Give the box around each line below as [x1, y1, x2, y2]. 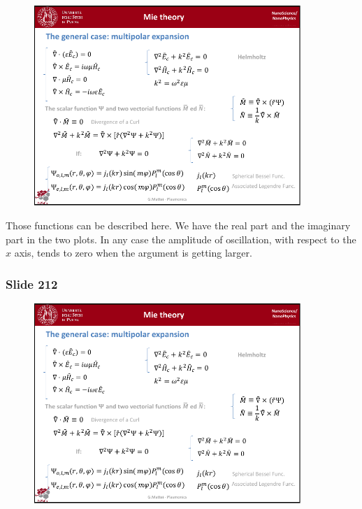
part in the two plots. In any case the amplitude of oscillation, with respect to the [6, 231, 356, 246]
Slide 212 [6, 275, 58, 292]
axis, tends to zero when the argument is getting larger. [14, 245, 252, 260]
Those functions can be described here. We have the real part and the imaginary [6, 217, 351, 232]
